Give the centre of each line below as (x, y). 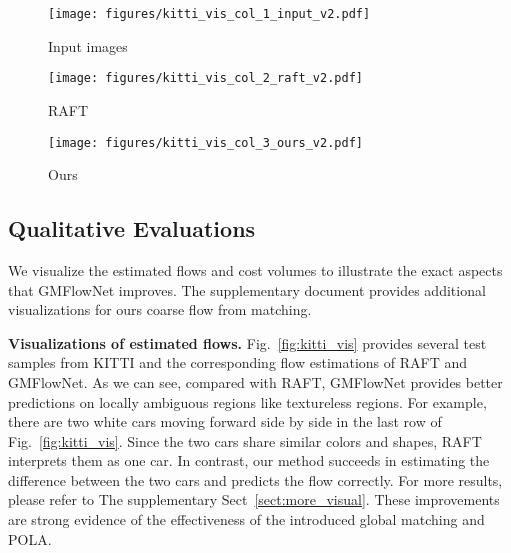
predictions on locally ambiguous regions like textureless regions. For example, (247, 401)
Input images (88, 45)
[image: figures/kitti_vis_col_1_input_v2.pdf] (209, 14)
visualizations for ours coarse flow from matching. (160, 309)
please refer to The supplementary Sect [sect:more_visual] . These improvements (254, 499)
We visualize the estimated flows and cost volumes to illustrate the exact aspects (255, 269)
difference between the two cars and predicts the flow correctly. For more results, (255, 479)
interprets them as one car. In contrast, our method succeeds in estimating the (249, 460)
